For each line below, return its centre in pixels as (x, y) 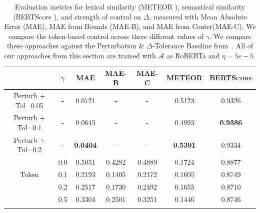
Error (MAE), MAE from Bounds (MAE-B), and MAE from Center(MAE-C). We (130, 26)
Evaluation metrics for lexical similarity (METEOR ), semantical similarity (130, 6)
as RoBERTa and (193, 55)
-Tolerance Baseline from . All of (203, 46)
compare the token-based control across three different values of (106, 36)
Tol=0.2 (29, 149)
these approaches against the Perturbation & (75, 46)
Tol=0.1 (29, 127)
